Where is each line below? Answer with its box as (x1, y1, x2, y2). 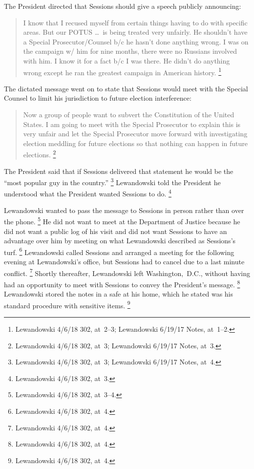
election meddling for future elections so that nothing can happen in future (23, 138, 248, 148)
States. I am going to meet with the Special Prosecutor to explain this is (23, 119, 241, 129)
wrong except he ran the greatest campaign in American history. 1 (23, 65, 221, 77)
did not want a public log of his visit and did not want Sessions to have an (4, 226, 227, 236)
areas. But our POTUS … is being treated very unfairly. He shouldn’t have (23, 27, 248, 37)
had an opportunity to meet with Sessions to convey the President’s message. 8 (4, 277, 240, 289)
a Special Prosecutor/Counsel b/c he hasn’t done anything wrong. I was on (23, 36, 249, 46)
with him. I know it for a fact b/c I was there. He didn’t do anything (23, 55, 230, 65)
